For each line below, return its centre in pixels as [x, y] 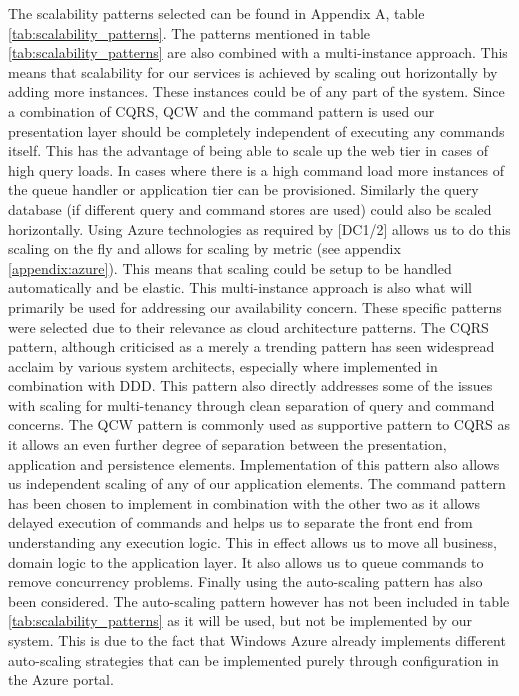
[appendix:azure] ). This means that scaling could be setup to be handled [230, 267]
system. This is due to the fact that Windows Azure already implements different [257, 640]
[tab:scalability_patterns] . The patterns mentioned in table [189, 32]
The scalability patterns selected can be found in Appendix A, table [216, 13]
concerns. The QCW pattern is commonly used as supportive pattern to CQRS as [259, 424]
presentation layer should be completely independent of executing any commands [256, 130]
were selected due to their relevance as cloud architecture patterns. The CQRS [248, 326]
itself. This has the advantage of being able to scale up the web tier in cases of [248, 150]
